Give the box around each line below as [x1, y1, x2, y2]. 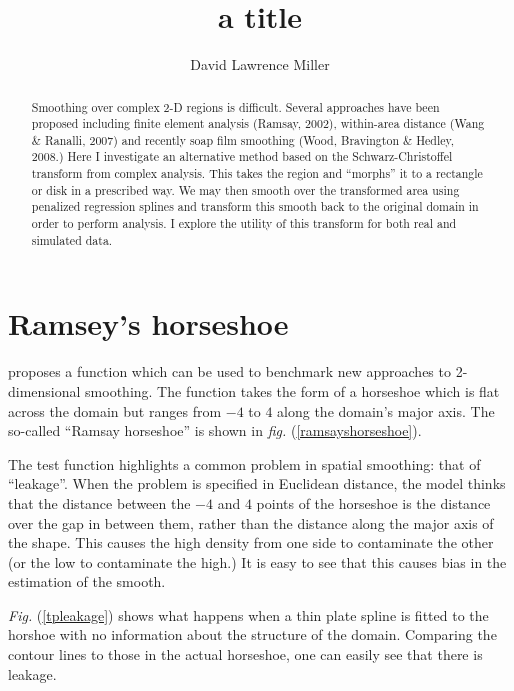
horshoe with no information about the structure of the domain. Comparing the [8, 624, 497, 645]
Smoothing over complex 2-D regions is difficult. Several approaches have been [31, 98, 440, 115]
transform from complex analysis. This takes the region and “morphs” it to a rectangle [31, 165, 483, 182]
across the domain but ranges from [8, 400, 222, 421]
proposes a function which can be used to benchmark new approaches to [8, 361, 451, 382]
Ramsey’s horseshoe [8, 303, 289, 344]
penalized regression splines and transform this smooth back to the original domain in [31, 198, 479, 215]
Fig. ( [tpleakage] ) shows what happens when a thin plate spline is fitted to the [8, 604, 489, 625]
